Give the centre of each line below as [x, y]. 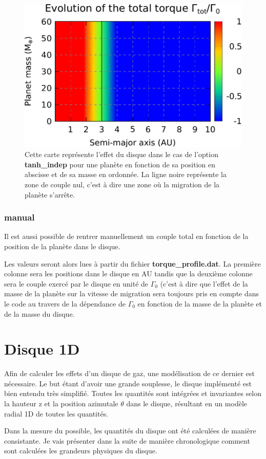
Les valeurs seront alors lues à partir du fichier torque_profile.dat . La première [132, 263]
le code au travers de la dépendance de [65, 303]
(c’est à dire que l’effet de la [204, 283]
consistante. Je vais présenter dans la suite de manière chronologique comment [127, 440]
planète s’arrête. [50, 194]
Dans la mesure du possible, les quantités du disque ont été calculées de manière [130, 431]
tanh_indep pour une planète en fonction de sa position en [120, 164]
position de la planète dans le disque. [62, 246]
